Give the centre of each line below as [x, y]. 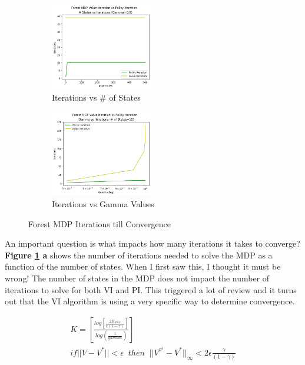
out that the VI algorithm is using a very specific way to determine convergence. [150, 301]
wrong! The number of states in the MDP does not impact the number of [137, 278]
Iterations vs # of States [96, 97]
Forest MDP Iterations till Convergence [100, 223]
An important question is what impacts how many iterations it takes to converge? [152, 243]
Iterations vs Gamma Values [103, 203]
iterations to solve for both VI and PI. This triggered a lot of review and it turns [151, 289]
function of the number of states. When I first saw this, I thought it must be [143, 266]
